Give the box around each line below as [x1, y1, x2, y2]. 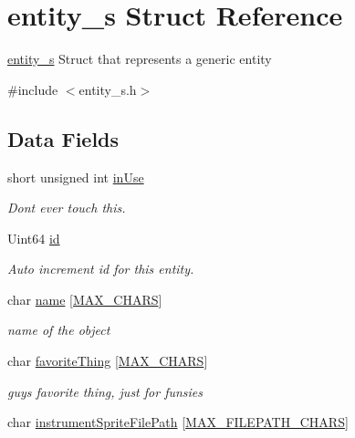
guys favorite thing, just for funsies [7, 381, 204, 401]
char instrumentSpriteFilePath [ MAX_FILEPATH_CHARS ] [7, 412, 349, 432]
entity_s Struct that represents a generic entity [7, 49, 272, 68]
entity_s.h [78, 79, 137, 99]
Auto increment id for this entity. [7, 259, 194, 278]
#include [7, 79, 58, 99]
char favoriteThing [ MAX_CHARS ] [7, 351, 208, 370]
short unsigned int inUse [7, 167, 144, 186]
